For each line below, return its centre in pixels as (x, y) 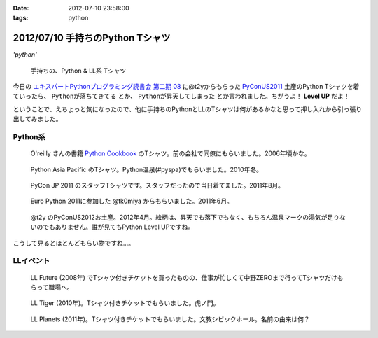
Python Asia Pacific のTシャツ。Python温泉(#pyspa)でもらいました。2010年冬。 (146, 169)
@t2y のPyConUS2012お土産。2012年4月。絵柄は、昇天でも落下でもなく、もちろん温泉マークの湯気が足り (185, 217)
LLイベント (31, 261)
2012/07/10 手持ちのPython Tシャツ (92, 38)
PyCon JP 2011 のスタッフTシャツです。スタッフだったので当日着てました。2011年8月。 (157, 185)
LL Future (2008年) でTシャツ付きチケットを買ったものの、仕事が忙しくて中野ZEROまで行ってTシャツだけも (187, 277)
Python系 (29, 137)
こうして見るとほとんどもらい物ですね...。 (74, 243)
